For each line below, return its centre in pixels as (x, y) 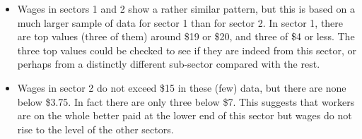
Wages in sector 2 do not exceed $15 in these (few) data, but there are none (182, 87)
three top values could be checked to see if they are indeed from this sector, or (187, 50)
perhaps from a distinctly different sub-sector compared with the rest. (169, 64)
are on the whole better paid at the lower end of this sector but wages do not (185, 115)
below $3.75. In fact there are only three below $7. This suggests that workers (186, 101)
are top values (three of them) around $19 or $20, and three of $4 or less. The (186, 36)
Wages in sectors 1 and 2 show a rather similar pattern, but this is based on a (186, 8)
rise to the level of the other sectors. (95, 129)
